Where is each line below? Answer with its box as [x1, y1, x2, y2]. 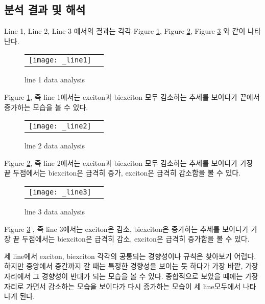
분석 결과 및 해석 [4, 2, 86, 17]
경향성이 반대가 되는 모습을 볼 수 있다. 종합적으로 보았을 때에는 [41, 270, 243, 281]
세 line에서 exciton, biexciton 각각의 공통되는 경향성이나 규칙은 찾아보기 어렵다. [4, 250, 256, 261]
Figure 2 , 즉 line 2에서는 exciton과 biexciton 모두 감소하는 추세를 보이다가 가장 [4, 157, 253, 168]
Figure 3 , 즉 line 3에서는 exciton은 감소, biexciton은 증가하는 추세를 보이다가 [4, 223, 249, 234]
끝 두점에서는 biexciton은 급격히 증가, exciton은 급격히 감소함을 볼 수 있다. [4, 167, 241, 178]
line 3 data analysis [25, 206, 85, 216]
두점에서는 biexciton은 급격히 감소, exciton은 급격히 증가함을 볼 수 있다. [22, 233, 250, 244]
